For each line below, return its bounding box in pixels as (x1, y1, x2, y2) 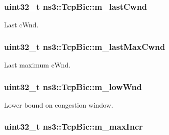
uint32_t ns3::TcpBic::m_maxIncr (4, 120, 143, 133)
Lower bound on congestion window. (4, 99, 113, 110)
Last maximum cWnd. (4, 60, 71, 70)
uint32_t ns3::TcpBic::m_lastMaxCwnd (4, 40, 166, 52)
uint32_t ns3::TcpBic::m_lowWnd (4, 80, 142, 92)
